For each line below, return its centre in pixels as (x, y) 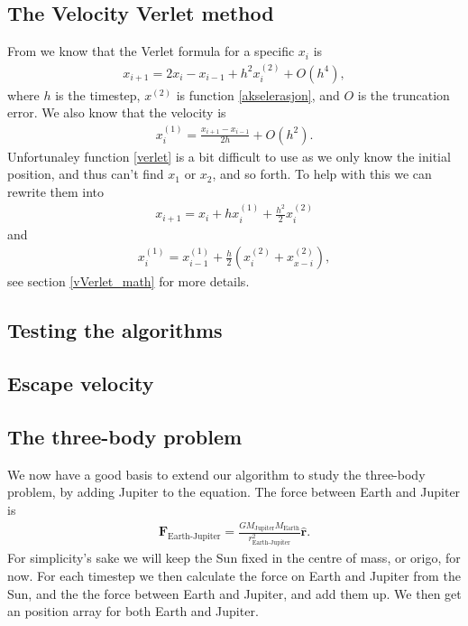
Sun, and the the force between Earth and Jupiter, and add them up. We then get (234, 593)
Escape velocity (81, 383)
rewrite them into (56, 191)
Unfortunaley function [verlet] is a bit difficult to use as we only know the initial (229, 156)
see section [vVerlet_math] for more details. (128, 281)
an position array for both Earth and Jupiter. (133, 611)
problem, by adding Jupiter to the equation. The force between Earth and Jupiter (234, 492)
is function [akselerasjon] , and (258, 94)
